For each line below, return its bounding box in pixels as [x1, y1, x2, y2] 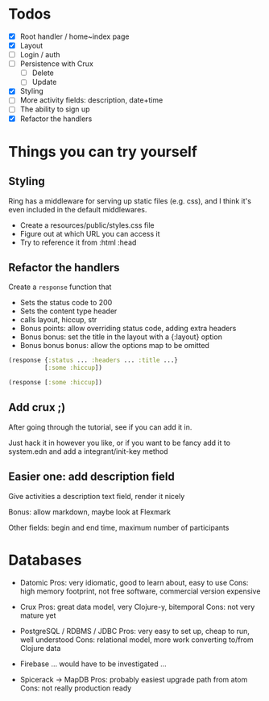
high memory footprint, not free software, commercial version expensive [19, 586, 261, 596]
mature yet [19, 611, 56, 620]
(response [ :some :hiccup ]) [8, 379, 103, 387]
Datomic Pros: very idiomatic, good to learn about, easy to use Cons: [19, 577, 249, 587]
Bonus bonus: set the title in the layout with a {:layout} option [19, 332, 223, 342]
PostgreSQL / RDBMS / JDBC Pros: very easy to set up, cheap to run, [19, 626, 250, 636]
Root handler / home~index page [19, 31, 130, 41]
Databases [8, 551, 82, 569]
